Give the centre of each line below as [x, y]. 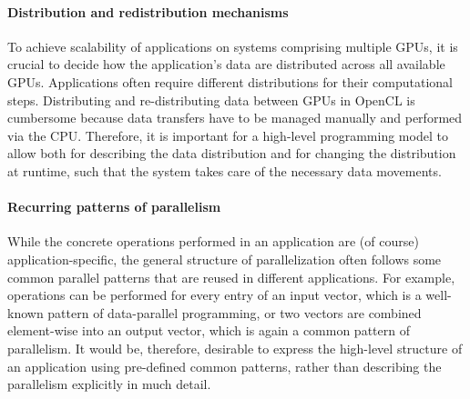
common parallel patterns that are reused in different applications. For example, [231, 277]
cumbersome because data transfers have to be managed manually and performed [235, 118]
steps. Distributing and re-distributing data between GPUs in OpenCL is [211, 100]
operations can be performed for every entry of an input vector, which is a [215, 295]
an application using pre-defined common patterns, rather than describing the [225, 366]
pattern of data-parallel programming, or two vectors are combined [235, 312]
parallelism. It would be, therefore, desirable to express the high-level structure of [235, 348]
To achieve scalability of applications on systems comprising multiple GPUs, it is [233, 46]
